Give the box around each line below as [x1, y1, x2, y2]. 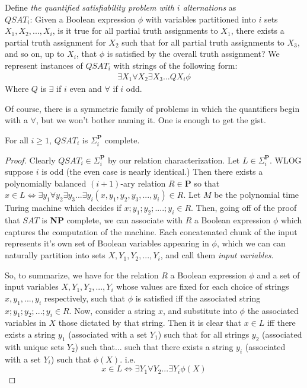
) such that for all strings [158, 328, 250, 341]
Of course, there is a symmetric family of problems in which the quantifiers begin [5, 102, 300, 114]
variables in [5, 316, 46, 329]
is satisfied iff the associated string [135, 291, 261, 304]
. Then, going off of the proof [191, 201, 297, 214]
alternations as [183, 1, 236, 13]
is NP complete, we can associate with [41, 214, 183, 226]
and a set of [257, 268, 300, 281]
